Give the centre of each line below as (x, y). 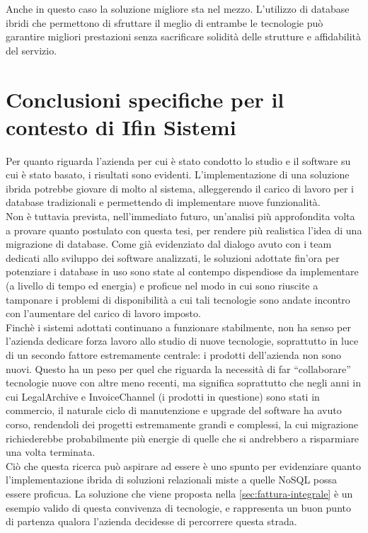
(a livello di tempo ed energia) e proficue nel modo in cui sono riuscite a (162, 286)
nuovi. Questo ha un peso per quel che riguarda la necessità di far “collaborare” (178, 368)
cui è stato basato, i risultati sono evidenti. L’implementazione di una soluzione (178, 174)
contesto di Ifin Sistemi (121, 126)
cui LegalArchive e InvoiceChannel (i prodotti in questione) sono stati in (163, 396)
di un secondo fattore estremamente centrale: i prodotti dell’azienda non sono (174, 355)
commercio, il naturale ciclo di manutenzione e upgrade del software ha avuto (174, 410)
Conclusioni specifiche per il (145, 99)
